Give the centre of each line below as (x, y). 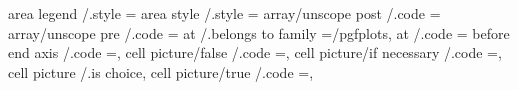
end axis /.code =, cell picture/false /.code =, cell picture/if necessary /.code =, (255, 52)
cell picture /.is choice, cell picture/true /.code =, (161, 71)
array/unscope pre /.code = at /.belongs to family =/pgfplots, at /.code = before (259, 32)
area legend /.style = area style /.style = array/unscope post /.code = (224, 13)
